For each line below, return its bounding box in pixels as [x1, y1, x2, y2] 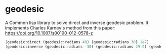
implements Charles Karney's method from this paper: [5, 25, 116, 30]
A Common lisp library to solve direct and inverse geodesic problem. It [5, 20, 149, 26]
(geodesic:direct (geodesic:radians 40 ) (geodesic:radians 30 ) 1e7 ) [5, 39, 149, 45]
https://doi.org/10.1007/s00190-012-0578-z [5, 30, 93, 36]
